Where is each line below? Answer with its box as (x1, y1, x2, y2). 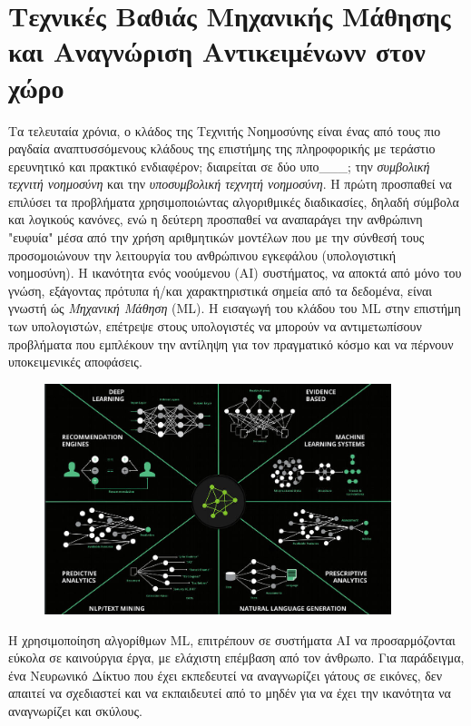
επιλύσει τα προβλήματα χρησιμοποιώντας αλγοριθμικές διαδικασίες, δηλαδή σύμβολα (8, 191, 459, 211)
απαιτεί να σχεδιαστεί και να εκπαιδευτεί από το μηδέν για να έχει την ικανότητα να (8, 683, 451, 702)
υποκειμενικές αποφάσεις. (8, 352, 142, 371)
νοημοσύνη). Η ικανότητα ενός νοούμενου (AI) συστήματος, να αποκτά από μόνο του (8, 263, 462, 282)
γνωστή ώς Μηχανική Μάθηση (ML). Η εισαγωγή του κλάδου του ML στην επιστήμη (8, 299, 461, 318)
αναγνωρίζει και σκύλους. (8, 701, 142, 721)
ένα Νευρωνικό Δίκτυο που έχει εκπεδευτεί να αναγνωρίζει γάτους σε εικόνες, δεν (8, 665, 443, 684)
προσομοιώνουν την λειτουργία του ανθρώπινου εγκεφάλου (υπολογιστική (8, 245, 397, 264)
